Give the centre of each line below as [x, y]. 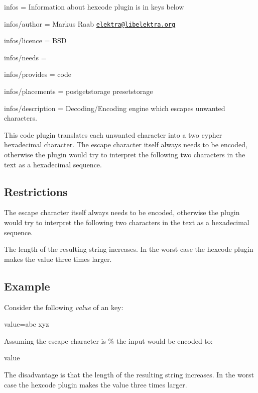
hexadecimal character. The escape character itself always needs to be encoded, [126, 144]
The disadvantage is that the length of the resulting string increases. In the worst [129, 374]
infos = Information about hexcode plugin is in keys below [94, 7]
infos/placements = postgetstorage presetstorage [79, 91]
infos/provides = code [38, 74]
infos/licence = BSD [35, 40]
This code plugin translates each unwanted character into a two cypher [113, 134]
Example [27, 286]
